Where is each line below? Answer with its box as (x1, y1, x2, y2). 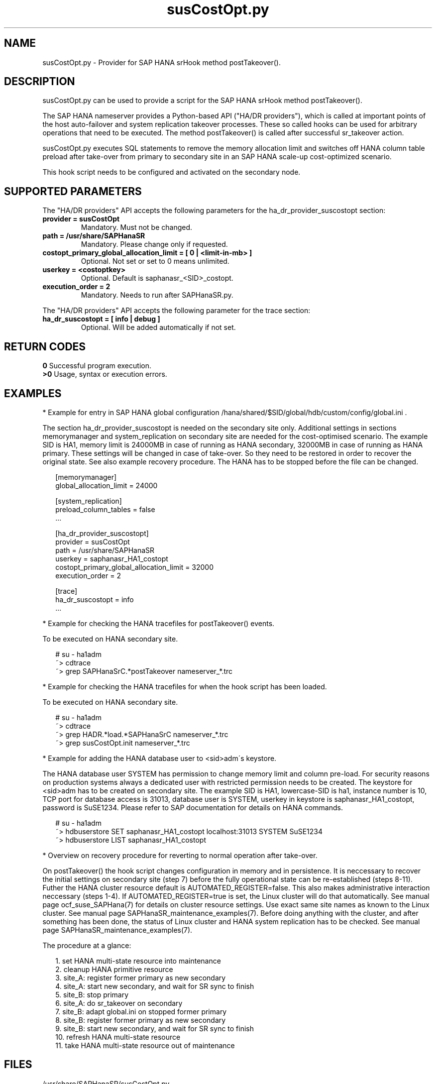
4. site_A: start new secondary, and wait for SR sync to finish (55, 981, 254, 990)
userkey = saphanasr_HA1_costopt (55, 554, 168, 563)
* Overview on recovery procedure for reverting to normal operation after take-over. (42, 851, 318, 860)
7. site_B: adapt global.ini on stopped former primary (55, 1007, 227, 1016)
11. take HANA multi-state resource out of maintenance (55, 1041, 235, 1050)
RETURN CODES (4, 340, 86, 353)
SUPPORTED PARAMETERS (4, 185, 142, 198)
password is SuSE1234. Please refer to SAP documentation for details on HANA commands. (42, 803, 343, 812)
